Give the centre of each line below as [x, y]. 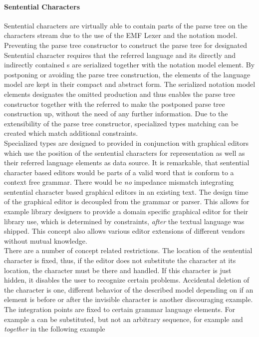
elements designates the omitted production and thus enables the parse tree [120, 94]
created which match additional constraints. [71, 133]
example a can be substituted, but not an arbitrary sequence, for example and [124, 319]
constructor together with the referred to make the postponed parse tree [115, 104]
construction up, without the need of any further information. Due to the [116, 114]
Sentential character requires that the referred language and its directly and [120, 55]
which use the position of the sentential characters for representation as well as [125, 153]
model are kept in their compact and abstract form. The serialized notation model [130, 84]
